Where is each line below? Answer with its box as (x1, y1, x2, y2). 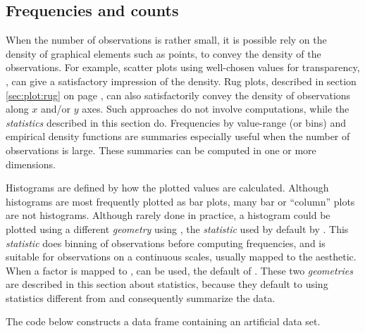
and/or (41, 101, 71, 116)
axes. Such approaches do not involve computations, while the (82, 101, 349, 116)
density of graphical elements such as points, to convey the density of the (6, 46, 321, 61)
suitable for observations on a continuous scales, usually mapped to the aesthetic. (6, 249, 357, 264)
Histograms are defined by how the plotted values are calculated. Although (6, 180, 329, 195)
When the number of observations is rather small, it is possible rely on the (6, 32, 327, 47)
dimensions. (6, 156, 56, 171)
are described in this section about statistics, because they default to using (6, 277, 328, 291)
